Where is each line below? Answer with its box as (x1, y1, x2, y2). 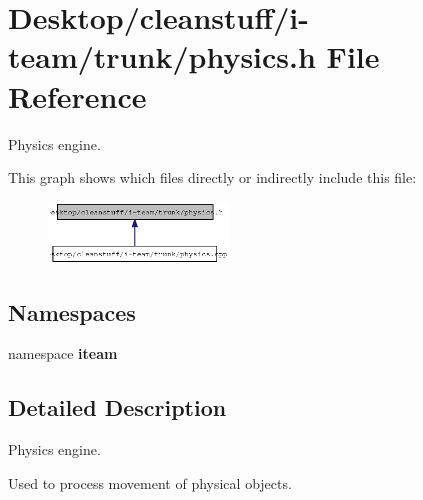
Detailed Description (8, 392, 227, 423)
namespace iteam (8, 343, 118, 364)
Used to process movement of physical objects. (8, 472, 292, 493)
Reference (8, 75, 147, 116)
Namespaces (8, 296, 136, 327)
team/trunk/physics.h (8, 36, 316, 77)
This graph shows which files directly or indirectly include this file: (8, 167, 417, 188)
